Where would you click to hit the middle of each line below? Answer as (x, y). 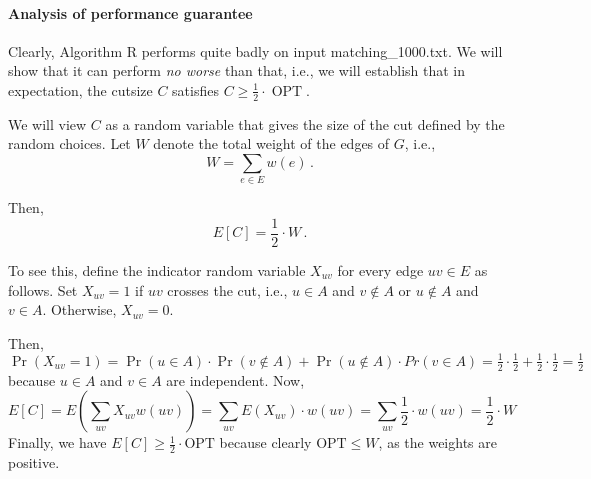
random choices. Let (69, 143)
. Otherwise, (79, 309)
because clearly (265, 442)
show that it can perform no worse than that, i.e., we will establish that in (236, 70)
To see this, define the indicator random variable (157, 269)
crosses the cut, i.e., (227, 289)
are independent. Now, (235, 379)
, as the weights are (437, 442)
